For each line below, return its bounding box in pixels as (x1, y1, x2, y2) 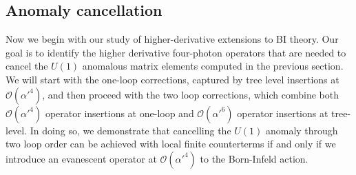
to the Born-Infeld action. (200, 151, 308, 165)
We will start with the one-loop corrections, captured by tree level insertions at (6, 72, 339, 86)
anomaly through (265, 123, 338, 137)
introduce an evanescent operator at (6, 151, 157, 165)
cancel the (6, 59, 48, 73)
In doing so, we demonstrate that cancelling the (30, 123, 231, 137)
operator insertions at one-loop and (45, 105, 194, 120)
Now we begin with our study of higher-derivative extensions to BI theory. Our (6, 32, 339, 46)
